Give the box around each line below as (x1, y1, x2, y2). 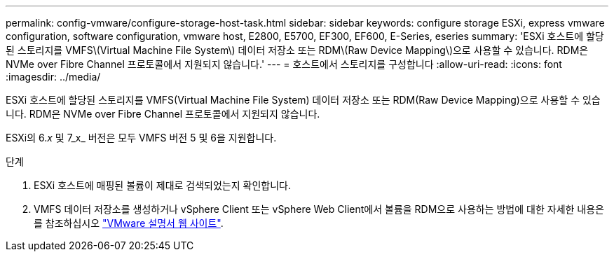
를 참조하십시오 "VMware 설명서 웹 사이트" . (34, 217, 224, 229)
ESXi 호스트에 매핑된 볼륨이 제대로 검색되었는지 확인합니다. (34, 179, 291, 191)
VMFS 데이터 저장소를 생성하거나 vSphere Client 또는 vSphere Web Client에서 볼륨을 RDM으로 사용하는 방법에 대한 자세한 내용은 (34, 203, 604, 215)
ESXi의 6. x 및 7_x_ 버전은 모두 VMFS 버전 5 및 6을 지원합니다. (6, 132, 277, 144)
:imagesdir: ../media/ (6, 71, 101, 83)
